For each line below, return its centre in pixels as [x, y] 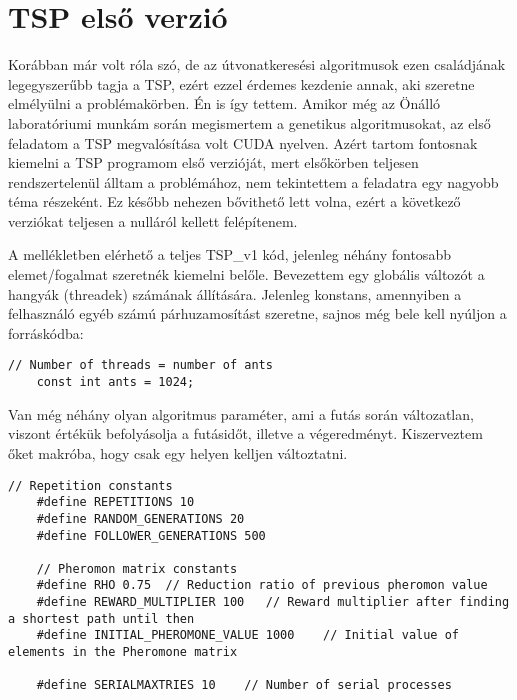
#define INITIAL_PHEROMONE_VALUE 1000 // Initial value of [248, 635]
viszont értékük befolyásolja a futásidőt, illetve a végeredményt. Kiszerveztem [245, 433]
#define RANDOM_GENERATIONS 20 [140, 518]
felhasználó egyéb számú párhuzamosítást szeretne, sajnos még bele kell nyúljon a [257, 313]
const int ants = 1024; [115, 382]
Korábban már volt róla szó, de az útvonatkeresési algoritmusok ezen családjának [257, 64]
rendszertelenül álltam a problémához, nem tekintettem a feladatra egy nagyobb [253, 181]
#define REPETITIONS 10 [115, 502]
